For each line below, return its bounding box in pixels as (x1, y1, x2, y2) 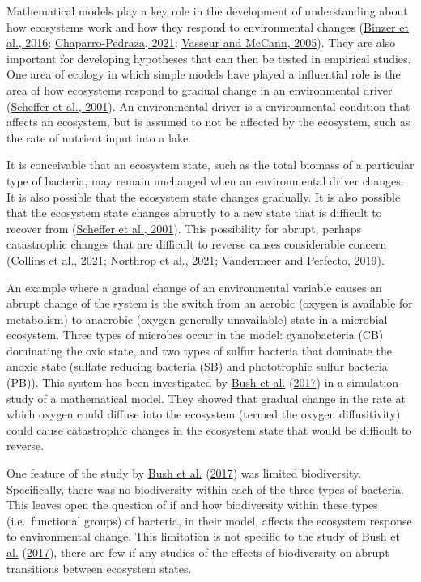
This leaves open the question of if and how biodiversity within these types (6, 496, 378, 513)
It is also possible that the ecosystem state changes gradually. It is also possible (6, 188, 401, 205)
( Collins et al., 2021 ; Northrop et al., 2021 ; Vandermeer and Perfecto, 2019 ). (6, 251, 385, 268)
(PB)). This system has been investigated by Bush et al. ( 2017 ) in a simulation (6, 374, 399, 391)
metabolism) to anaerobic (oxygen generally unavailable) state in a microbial (6, 310, 388, 327)
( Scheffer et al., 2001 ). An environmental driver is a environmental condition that (6, 97, 410, 114)
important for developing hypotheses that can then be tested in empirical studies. (6, 49, 411, 66)
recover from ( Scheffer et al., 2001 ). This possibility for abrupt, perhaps (6, 219, 362, 236)
